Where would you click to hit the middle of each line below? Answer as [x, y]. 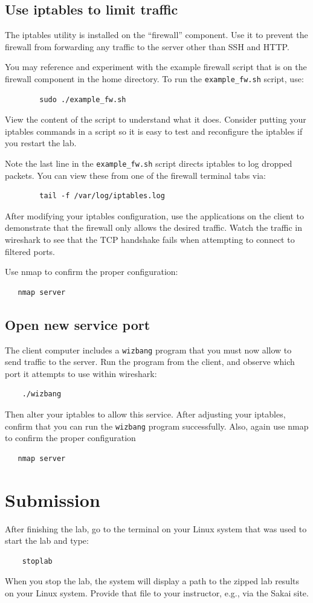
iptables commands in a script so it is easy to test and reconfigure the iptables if [154, 131]
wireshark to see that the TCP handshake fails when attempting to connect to [150, 240]
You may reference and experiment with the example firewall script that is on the [156, 67]
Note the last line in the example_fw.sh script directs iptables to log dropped [149, 163]
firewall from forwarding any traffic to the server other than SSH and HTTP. [147, 46]
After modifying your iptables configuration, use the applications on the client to [155, 215]
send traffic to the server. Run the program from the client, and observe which [150, 362]
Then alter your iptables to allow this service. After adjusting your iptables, [145, 414]
